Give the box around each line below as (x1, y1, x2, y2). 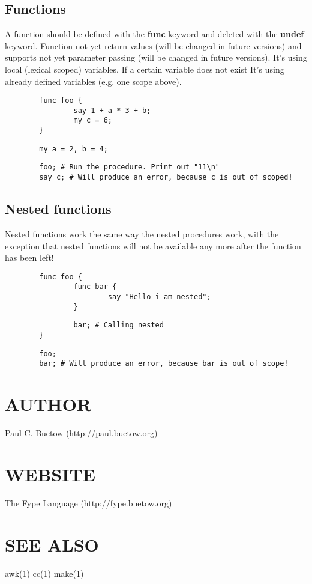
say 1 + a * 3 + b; (73, 106, 151, 115)
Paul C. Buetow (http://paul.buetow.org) (5, 427, 158, 439)
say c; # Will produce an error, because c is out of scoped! (39, 173, 293, 182)
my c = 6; (73, 116, 112, 125)
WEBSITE (5, 461, 96, 486)
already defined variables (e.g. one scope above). (5, 75, 182, 87)
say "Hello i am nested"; (107, 293, 211, 302)
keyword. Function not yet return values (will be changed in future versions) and (5, 39, 302, 52)
